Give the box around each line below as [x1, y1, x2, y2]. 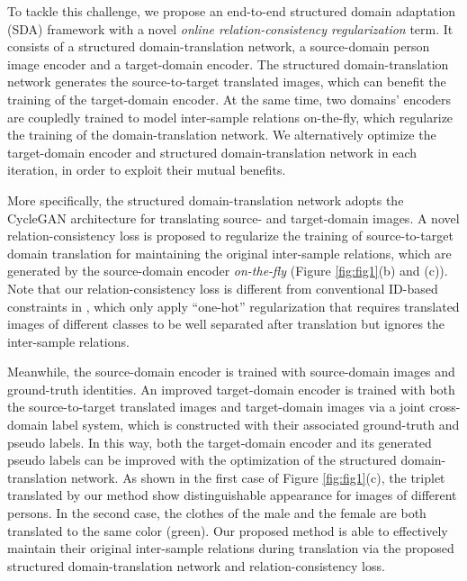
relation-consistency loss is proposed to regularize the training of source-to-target [7, 226, 454, 245]
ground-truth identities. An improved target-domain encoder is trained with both [7, 379, 455, 398]
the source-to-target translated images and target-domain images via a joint [7, 397, 426, 416]
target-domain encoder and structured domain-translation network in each [7, 142, 418, 161]
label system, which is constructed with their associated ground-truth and [51, 415, 460, 434]
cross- [429, 397, 461, 416]
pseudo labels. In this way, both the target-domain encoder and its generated [7, 432, 432, 451]
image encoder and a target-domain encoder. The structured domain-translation [7, 54, 449, 73]
